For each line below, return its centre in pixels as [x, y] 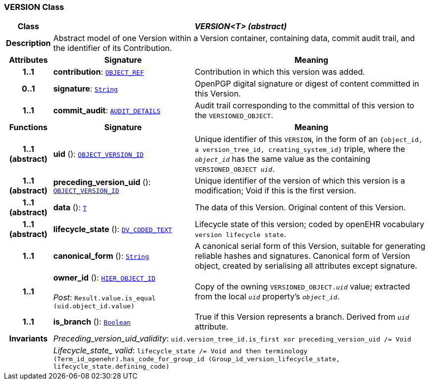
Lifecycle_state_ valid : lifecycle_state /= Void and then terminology [180, 351]
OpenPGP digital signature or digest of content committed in [307, 84]
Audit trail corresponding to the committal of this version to [305, 106]
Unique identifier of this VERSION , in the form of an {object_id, [309, 139]
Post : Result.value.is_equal [104, 298]
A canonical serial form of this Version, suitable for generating [310, 246]
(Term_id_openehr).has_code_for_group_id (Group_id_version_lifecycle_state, [196, 359]
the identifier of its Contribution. [113, 48]
